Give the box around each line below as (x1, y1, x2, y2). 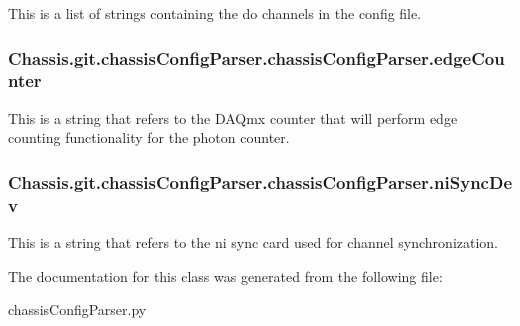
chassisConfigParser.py (8, 299, 147, 320)
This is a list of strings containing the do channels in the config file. (8, 3, 422, 23)
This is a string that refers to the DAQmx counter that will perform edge (8, 107, 458, 128)
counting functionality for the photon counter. (8, 127, 290, 148)
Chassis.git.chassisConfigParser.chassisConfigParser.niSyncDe (8, 169, 512, 194)
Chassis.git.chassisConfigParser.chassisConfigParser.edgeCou (8, 45, 505, 70)
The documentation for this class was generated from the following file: (8, 265, 443, 286)
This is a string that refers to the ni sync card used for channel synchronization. (8, 232, 498, 253)
